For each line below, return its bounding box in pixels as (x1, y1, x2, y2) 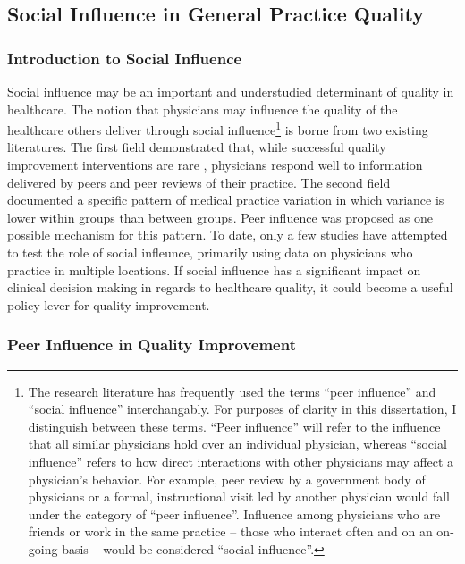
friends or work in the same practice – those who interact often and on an (28, 522, 433, 541)
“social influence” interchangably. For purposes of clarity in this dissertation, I (28, 400, 457, 418)
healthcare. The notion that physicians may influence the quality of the (7, 99, 398, 118)
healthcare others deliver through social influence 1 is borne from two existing (7, 118, 428, 139)
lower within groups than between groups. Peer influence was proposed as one (7, 207, 433, 226)
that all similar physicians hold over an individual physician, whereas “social (28, 434, 447, 453)
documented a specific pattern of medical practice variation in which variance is (7, 190, 444, 209)
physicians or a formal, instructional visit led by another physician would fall (28, 487, 450, 506)
